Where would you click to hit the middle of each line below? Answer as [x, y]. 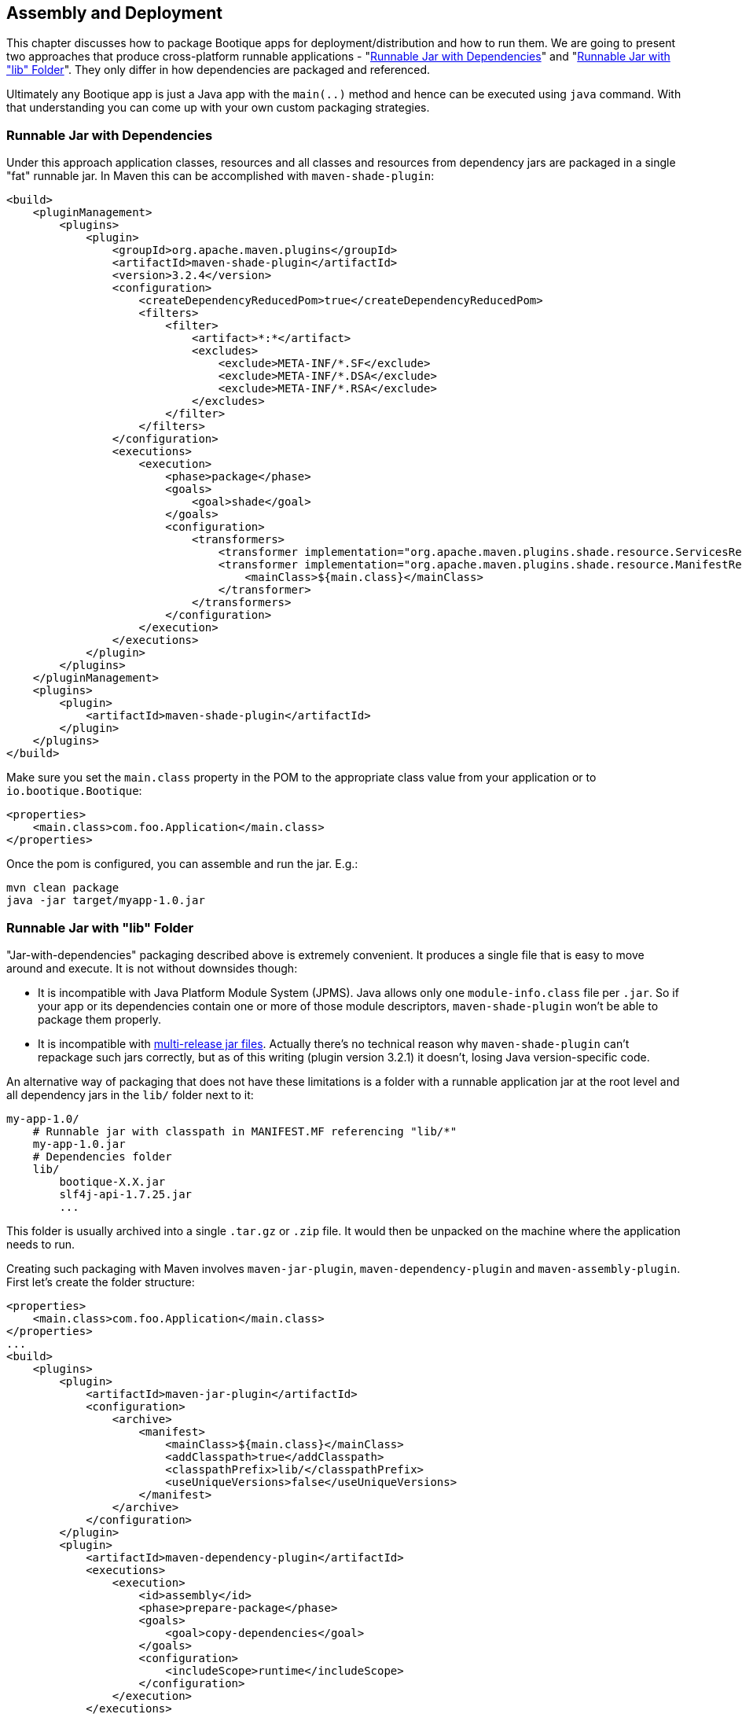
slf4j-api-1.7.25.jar [126, 1194]
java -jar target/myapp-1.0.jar [106, 901]
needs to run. [41, 1244]
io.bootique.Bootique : [74, 791]
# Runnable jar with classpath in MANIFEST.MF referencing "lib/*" [245, 1131]
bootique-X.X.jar [112, 1181]
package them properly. [99, 1019]
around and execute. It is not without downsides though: [152, 968]
